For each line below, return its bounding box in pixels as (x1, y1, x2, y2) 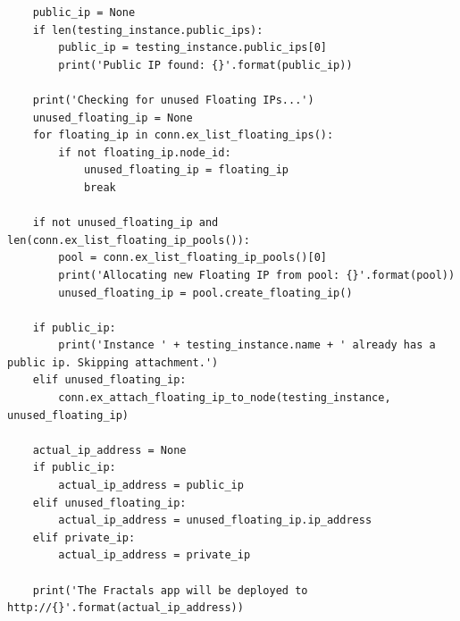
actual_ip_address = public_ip (58, 479, 244, 492)
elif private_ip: (32, 531, 136, 544)
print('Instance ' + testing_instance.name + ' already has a (58, 339, 436, 352)
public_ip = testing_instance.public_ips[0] (58, 41, 327, 55)
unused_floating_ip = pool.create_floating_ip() (58, 286, 353, 299)
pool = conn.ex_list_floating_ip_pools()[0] (58, 251, 327, 264)
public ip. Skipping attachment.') (7, 356, 219, 369)
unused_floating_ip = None (32, 111, 193, 124)
